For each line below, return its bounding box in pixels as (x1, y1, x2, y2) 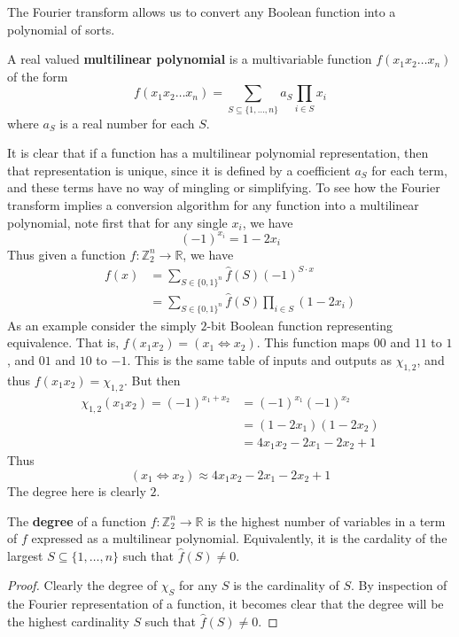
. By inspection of (350, 576, 447, 594)
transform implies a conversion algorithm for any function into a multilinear (7, 196, 419, 214)
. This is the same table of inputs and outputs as (127, 350, 393, 369)
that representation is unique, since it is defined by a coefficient (7, 160, 351, 179)
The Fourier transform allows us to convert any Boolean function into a (7, 3, 396, 20)
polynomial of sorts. (7, 19, 115, 38)
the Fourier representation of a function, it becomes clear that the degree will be (7, 594, 444, 613)
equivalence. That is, (7, 333, 120, 352)
